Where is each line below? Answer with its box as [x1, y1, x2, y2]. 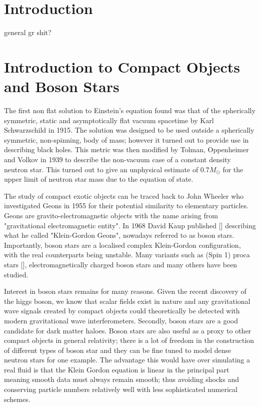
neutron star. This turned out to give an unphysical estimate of [4, 164, 198, 174]
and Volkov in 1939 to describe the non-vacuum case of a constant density [4, 154, 231, 164]
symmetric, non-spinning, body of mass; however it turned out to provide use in [4, 134, 249, 145]
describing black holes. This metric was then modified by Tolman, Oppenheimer [4, 144, 249, 155]
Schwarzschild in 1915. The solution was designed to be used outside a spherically [4, 125, 254, 135]
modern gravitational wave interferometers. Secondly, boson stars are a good [4, 315, 238, 325]
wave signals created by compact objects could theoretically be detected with [4, 305, 240, 316]
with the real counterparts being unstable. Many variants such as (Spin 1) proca [4, 249, 250, 260]
